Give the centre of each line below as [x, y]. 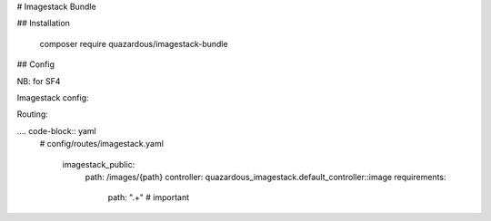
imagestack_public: [99, 164]
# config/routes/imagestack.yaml [101, 144]
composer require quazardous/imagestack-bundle [134, 43]
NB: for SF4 [39, 81]
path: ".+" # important [149, 197]
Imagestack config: [53, 97]
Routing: [33, 114]
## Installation [43, 24]
